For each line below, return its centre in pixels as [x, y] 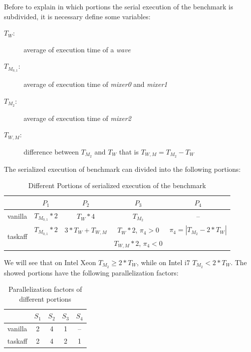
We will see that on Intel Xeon [50, 262]
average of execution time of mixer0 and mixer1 [95, 84]
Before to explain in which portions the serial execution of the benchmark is [119, 6]
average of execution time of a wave [77, 49]
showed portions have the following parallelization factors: [91, 272]
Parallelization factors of [45, 289]
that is [129, 151]
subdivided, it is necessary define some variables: [77, 16]
